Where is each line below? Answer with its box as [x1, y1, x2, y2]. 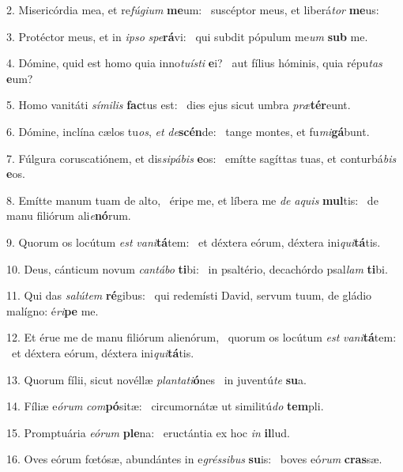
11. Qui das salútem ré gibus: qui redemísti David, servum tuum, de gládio [6, 287, 372, 304]
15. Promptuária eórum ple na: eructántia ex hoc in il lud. [6, 424, 290, 440]
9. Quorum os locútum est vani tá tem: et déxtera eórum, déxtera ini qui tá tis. [6, 233, 381, 250]
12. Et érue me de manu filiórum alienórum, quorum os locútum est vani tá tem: [6, 329, 397, 346]
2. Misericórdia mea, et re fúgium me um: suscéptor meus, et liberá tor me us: [6, 2, 379, 17]
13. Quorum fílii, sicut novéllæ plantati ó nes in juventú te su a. [6, 371, 307, 387]
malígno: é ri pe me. [6, 302, 99, 319]
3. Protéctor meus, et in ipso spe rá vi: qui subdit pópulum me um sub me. [6, 28, 368, 44]
